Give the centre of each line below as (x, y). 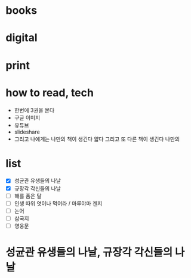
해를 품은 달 (28, 196)
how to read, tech (50, 93)
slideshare (27, 132)
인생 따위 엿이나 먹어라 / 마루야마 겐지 (58, 203)
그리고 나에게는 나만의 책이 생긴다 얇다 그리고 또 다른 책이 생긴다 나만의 (97, 139)
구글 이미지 (27, 117)
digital (21, 38)
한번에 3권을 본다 (34, 110)
